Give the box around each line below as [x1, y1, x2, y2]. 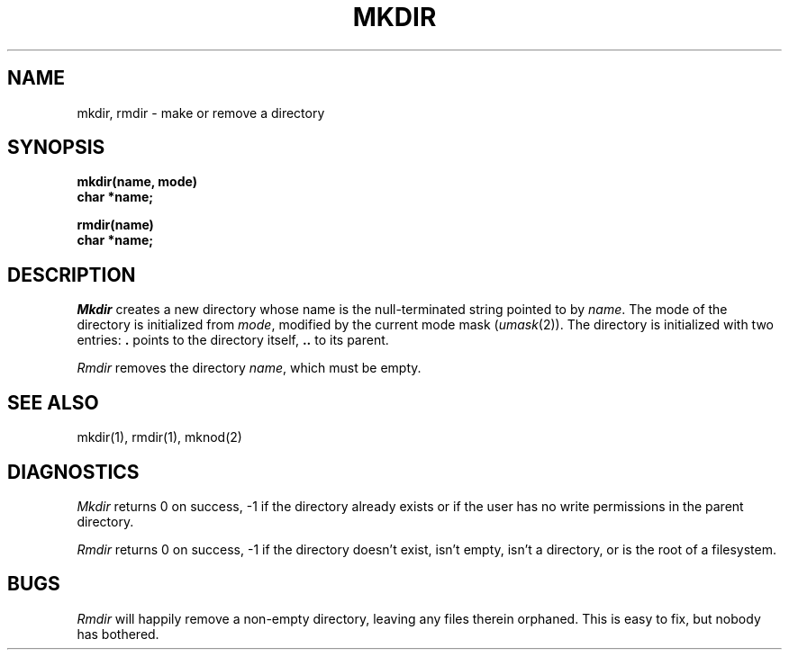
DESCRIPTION [7, 263, 136, 286]
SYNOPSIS [7, 136, 105, 159]
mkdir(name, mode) [77, 174, 197, 190]
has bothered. [77, 625, 159, 642]
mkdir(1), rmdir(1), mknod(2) [77, 429, 242, 445]
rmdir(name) [77, 217, 154, 233]
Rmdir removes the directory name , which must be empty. [77, 360, 422, 376]
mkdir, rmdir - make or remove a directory [77, 104, 325, 121]
